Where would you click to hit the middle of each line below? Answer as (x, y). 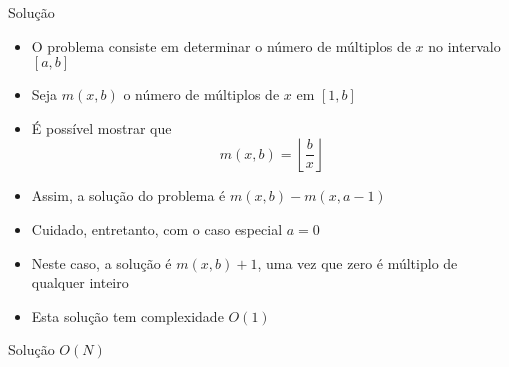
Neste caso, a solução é (101, 262)
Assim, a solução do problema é (128, 195)
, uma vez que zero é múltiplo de (357, 262)
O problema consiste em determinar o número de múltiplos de (221, 45)
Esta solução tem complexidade (127, 315)
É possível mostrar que (101, 127)
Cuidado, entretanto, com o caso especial (157, 228)
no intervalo (464, 45)
